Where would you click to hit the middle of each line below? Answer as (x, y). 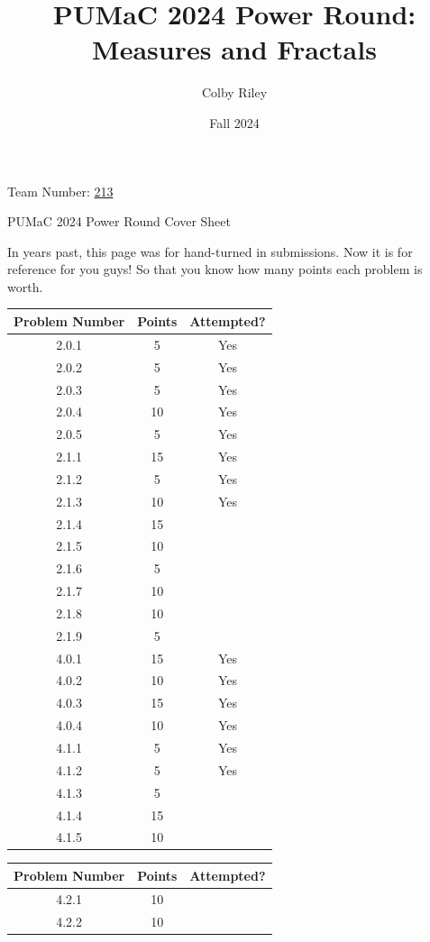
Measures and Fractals (234, 49)
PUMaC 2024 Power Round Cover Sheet (119, 221)
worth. (25, 286)
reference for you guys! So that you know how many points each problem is (215, 269)
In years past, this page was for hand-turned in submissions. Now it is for (210, 251)
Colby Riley (234, 92)
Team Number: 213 (60, 191)
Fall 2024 (234, 122)
